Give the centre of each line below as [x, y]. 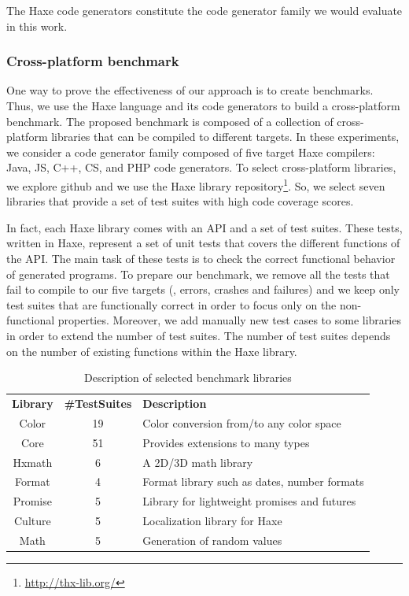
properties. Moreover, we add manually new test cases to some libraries [229, 320]
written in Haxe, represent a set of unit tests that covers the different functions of [203, 243]
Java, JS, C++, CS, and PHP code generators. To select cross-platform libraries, [201, 167]
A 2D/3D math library [198, 462]
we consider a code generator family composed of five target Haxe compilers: [191, 152]
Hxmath [33, 462]
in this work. [37, 26]
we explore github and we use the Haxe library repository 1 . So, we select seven [196, 184]
